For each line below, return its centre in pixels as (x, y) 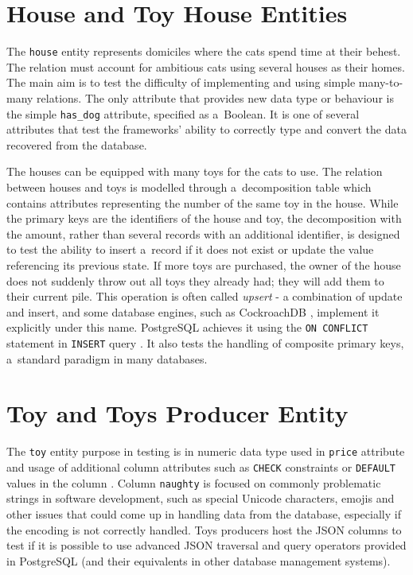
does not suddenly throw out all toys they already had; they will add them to (195, 280)
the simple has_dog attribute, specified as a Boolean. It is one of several (183, 113)
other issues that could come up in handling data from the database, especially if (204, 513)
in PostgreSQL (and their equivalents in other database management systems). (199, 560)
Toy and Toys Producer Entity (177, 413)
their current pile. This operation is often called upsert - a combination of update (205, 296)
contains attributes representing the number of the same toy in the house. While (203, 202)
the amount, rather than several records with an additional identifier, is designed (203, 233)
